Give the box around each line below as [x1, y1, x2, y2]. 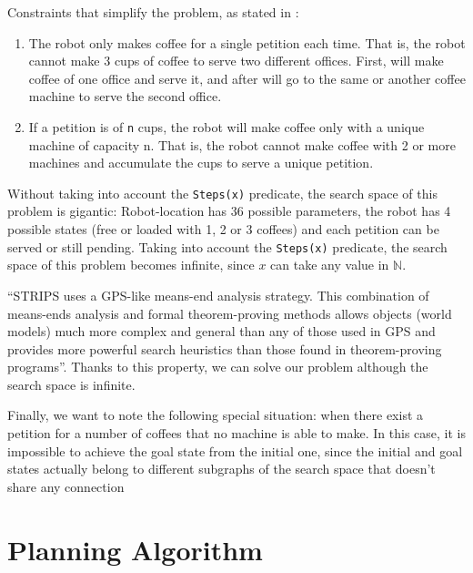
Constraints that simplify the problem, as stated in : [7, 3, 299, 21]
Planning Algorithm [7, 530, 263, 568]
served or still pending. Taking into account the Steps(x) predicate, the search [7, 237, 448, 256]
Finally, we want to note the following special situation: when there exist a [7, 405, 424, 425]
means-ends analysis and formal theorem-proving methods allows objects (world [7, 303, 452, 322]
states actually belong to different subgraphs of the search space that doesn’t [7, 459, 436, 478]
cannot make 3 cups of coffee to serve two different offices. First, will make [28, 51, 444, 70]
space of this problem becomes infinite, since [7, 255, 255, 274]
